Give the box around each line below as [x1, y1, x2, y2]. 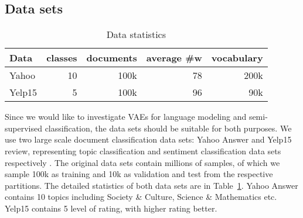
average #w [146, 51, 202, 65]
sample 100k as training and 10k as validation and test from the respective [5, 168, 273, 180]
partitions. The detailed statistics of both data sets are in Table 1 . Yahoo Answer [5, 179, 298, 191]
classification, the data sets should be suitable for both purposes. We [45, 122, 292, 134]
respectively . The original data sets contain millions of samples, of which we [5, 156, 280, 168]
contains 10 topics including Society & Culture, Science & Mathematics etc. [5, 191, 277, 203]
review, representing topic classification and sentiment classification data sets [5, 144, 281, 157]
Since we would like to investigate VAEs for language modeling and [5, 110, 247, 123]
